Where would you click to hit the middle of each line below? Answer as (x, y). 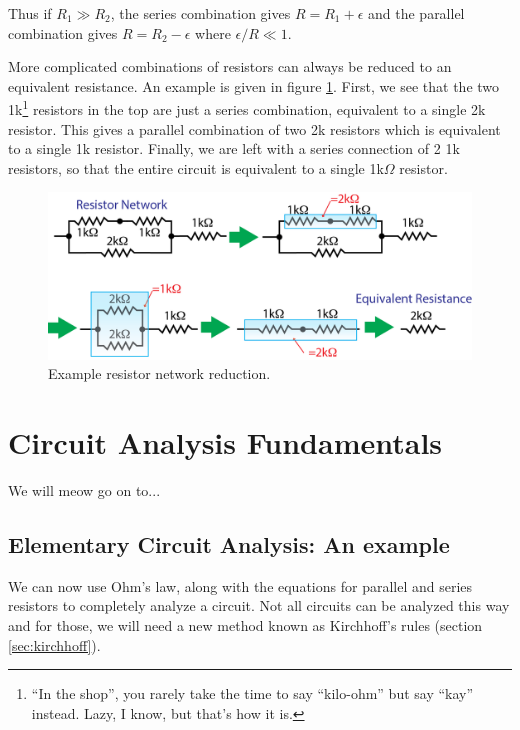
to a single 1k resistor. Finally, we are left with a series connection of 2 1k (234, 148)
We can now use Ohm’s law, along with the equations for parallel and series (240, 585)
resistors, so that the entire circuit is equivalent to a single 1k (196, 167)
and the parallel (416, 13)
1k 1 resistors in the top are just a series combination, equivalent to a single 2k (247, 108)
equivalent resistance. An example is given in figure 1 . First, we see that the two (254, 85)
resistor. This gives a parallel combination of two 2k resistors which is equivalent (254, 128)
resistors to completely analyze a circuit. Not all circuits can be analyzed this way (259, 605)
